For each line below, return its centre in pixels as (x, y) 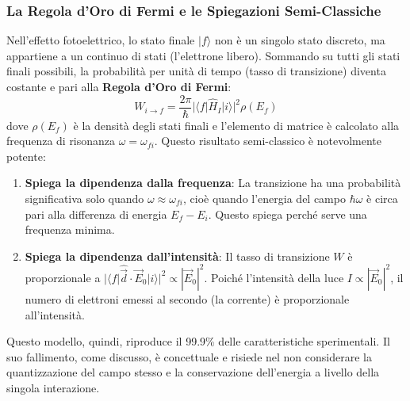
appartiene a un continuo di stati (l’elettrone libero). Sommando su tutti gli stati (203, 55)
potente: (26, 156)
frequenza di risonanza (61, 141)
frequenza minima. (70, 229)
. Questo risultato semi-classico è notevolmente (268, 141)
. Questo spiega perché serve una (287, 214)
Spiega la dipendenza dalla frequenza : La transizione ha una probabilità (213, 183)
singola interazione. (53, 387)
